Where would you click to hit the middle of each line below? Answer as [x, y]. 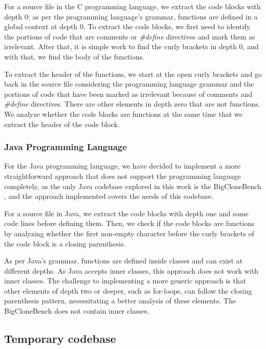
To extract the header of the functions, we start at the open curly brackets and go [133, 74]
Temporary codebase [60, 338]
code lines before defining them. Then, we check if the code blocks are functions [129, 223]
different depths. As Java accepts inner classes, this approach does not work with [131, 270]
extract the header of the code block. [62, 124]
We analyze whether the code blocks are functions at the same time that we [123, 114]
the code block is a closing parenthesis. [65, 243]
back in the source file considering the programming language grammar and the [129, 84]
